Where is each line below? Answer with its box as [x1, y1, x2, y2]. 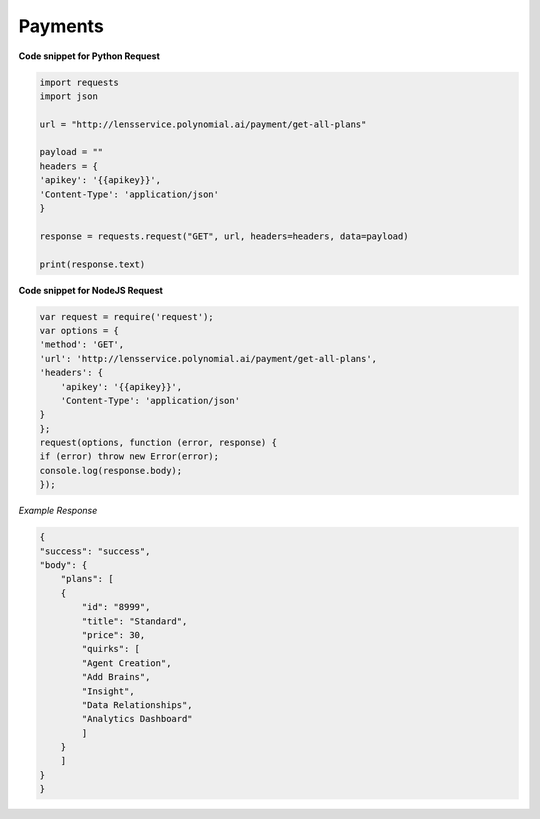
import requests [39, 76, 120, 88]
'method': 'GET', [39, 339, 125, 350]
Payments [18, 15, 104, 37]
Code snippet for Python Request [18, 50, 160, 62]
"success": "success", [39, 545, 151, 557]
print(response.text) [39, 258, 146, 270]
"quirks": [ [81, 643, 140, 655]
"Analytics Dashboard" [81, 713, 194, 725]
